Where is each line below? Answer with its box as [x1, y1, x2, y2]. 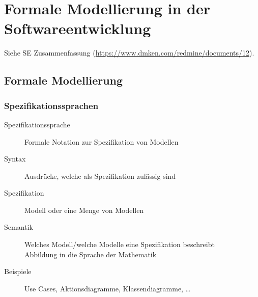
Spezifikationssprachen [4, 99, 99, 112]
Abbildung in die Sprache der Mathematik [24, 249, 157, 259]
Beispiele [4, 266, 32, 277]
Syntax [4, 153, 26, 164]
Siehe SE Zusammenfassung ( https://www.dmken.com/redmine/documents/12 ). [4, 47, 254, 58]
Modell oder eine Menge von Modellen [24, 204, 144, 215]
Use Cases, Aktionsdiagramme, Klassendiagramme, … [24, 283, 191, 293]
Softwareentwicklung [4, 18, 151, 39]
